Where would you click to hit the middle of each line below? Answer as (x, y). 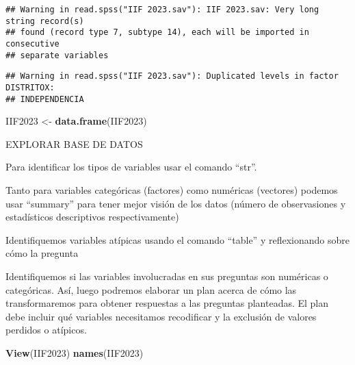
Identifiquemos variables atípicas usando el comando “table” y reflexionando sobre (177, 239)
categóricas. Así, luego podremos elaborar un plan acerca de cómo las (151, 289)
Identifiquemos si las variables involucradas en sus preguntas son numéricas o (167, 276)
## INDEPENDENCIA (45, 99)
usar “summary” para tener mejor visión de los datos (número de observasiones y (176, 203)
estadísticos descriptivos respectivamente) (92, 217)
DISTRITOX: (30, 87)
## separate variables (57, 55)
